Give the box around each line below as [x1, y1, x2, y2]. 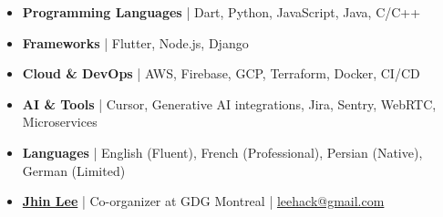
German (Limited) [22, 160, 126, 180]
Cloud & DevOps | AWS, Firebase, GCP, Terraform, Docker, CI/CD [22, 64, 420, 83]
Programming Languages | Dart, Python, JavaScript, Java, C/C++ [22, 3, 421, 21]
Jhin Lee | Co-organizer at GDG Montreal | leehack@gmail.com [22, 191, 385, 211]
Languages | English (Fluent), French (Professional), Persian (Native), [22, 142, 423, 161]
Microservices [22, 112, 98, 131]
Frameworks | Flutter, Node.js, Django [22, 33, 249, 52]
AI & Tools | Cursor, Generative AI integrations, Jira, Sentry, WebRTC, [22, 94, 437, 113]
